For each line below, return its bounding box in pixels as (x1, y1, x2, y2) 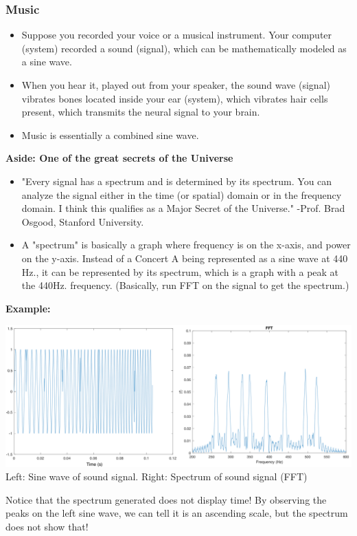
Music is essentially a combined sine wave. (21, 127, 199, 142)
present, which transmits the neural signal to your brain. (21, 105, 260, 119)
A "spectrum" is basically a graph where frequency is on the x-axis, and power (21, 237, 351, 252)
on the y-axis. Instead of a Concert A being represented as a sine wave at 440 (21, 250, 348, 265)
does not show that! (5, 519, 89, 533)
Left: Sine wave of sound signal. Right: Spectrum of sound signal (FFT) (5, 469, 308, 484)
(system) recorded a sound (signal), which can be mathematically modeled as (21, 41, 347, 55)
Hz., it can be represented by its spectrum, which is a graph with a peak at (21, 264, 339, 279)
